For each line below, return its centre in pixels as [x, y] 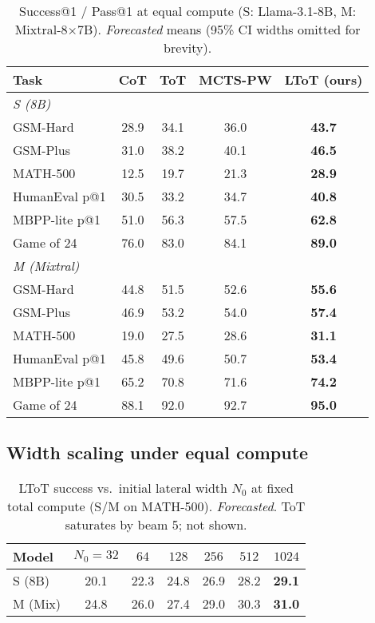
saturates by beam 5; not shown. [156, 525]
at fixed [272, 488]
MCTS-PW [235, 79]
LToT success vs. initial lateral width [123, 488]
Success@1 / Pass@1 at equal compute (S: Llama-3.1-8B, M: [188, 11]
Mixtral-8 [41, 29]
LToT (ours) [324, 79]
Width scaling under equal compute [158, 452]
